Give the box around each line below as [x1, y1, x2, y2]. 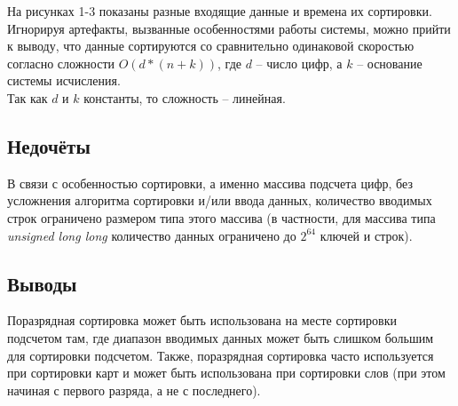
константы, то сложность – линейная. [83, 88, 286, 107]
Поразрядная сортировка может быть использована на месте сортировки [7, 311, 398, 330]
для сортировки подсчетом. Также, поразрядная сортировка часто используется [7, 346, 434, 364]
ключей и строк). [320, 226, 413, 244]
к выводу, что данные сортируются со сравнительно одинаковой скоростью [7, 36, 415, 55]
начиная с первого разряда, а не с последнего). [7, 380, 261, 399]
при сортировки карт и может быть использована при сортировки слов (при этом [7, 363, 446, 382]
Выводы [7, 269, 77, 297]
